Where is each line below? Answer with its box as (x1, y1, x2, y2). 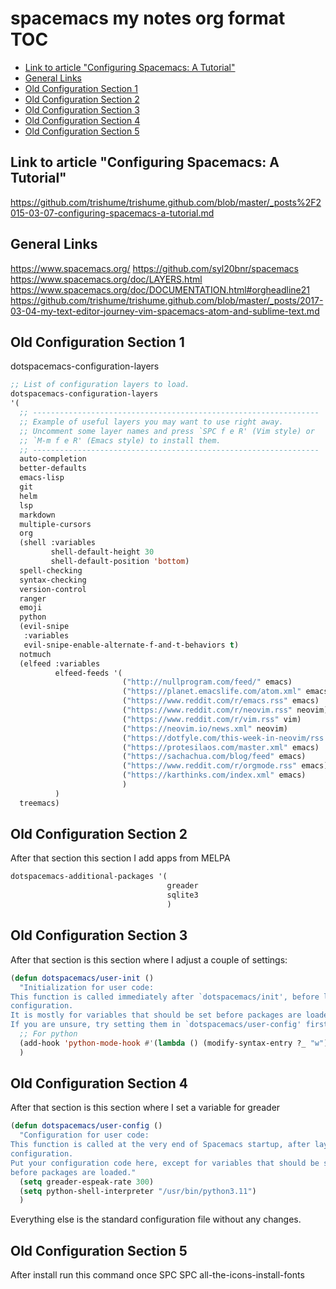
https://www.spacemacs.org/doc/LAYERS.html (10, 273, 203, 285)
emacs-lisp (19, 473, 65, 483)
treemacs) (19, 798, 60, 808)
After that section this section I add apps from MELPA (10, 852, 231, 864)
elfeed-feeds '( (54, 668, 123, 678)
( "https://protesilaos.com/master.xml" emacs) (121, 742, 320, 752)
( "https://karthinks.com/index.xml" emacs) (121, 770, 307, 781)
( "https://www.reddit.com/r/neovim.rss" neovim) (121, 705, 329, 715)
